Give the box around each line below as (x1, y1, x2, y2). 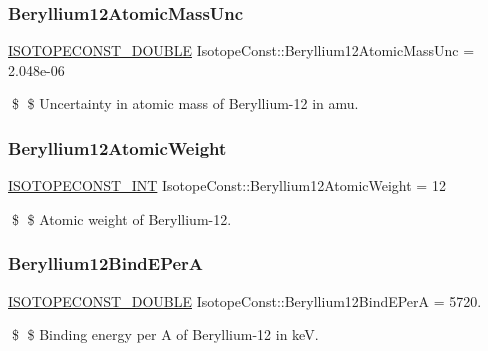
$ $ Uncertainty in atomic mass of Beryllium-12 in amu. (11, 93, 359, 114)
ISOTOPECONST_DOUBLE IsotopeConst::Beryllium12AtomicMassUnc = (8, 40, 475, 61)
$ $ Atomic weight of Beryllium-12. (11, 208, 232, 229)
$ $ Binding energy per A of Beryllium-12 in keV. (11, 324, 319, 345)
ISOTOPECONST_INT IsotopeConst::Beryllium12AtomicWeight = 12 (8, 175, 446, 196)
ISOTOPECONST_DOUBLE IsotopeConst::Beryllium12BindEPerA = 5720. (8, 290, 482, 311)
